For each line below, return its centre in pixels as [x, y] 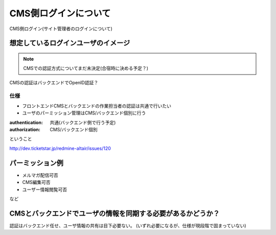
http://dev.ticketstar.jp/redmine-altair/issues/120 [60, 148]
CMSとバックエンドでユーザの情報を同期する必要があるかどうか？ [114, 213]
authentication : [26, 122]
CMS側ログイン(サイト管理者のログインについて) [61, 29]
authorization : [25, 130]
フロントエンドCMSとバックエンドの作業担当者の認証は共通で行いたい [97, 106]
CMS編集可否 [36, 182]
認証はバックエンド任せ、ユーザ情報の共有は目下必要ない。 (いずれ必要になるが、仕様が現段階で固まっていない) [128, 225]
